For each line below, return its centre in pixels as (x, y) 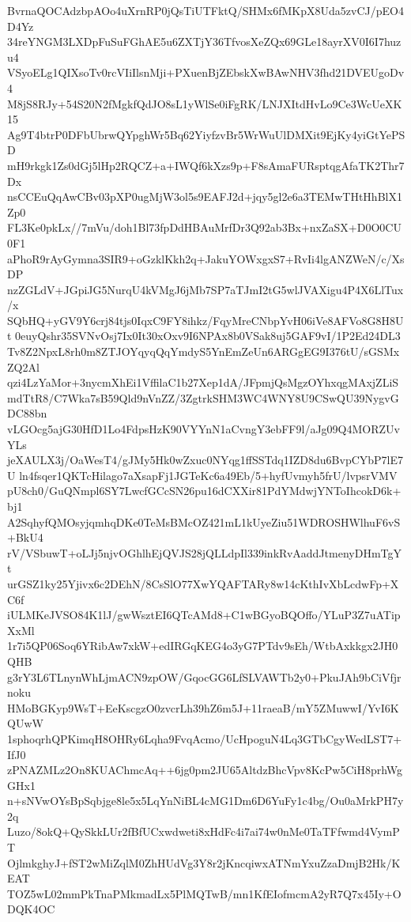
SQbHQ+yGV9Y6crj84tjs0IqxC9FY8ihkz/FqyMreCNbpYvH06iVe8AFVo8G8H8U (205, 320)
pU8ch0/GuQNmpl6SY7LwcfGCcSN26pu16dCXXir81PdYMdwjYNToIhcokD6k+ (204, 491)
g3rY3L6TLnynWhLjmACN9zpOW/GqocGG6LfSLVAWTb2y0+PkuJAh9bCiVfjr (204, 676)
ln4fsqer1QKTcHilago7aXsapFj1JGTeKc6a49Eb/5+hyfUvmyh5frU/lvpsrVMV (208, 475)
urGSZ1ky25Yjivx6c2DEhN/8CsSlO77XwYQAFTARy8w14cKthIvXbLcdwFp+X (203, 583)
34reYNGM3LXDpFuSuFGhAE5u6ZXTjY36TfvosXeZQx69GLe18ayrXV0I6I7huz (204, 42)
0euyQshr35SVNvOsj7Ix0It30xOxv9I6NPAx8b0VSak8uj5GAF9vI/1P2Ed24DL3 (208, 336)
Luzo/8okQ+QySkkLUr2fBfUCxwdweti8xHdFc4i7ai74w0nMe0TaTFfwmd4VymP (204, 831)
